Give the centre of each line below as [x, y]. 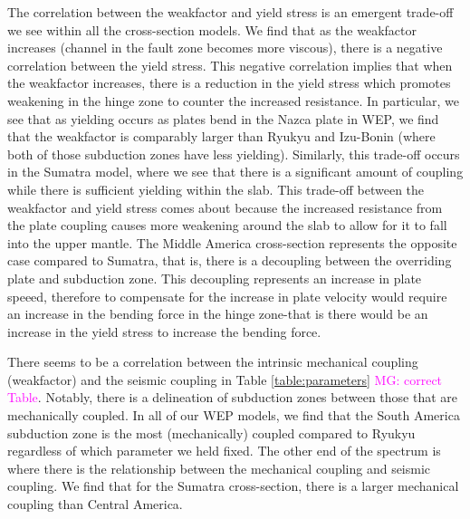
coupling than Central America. [95, 504]
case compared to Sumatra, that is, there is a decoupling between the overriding [230, 260]
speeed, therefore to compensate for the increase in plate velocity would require [227, 296]
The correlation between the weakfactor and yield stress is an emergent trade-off [230, 12]
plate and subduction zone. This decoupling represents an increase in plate [215, 278]
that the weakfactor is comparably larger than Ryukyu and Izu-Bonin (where [221, 136]
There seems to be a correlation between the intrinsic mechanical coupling [213, 362]
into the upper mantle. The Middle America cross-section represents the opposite [232, 242]
